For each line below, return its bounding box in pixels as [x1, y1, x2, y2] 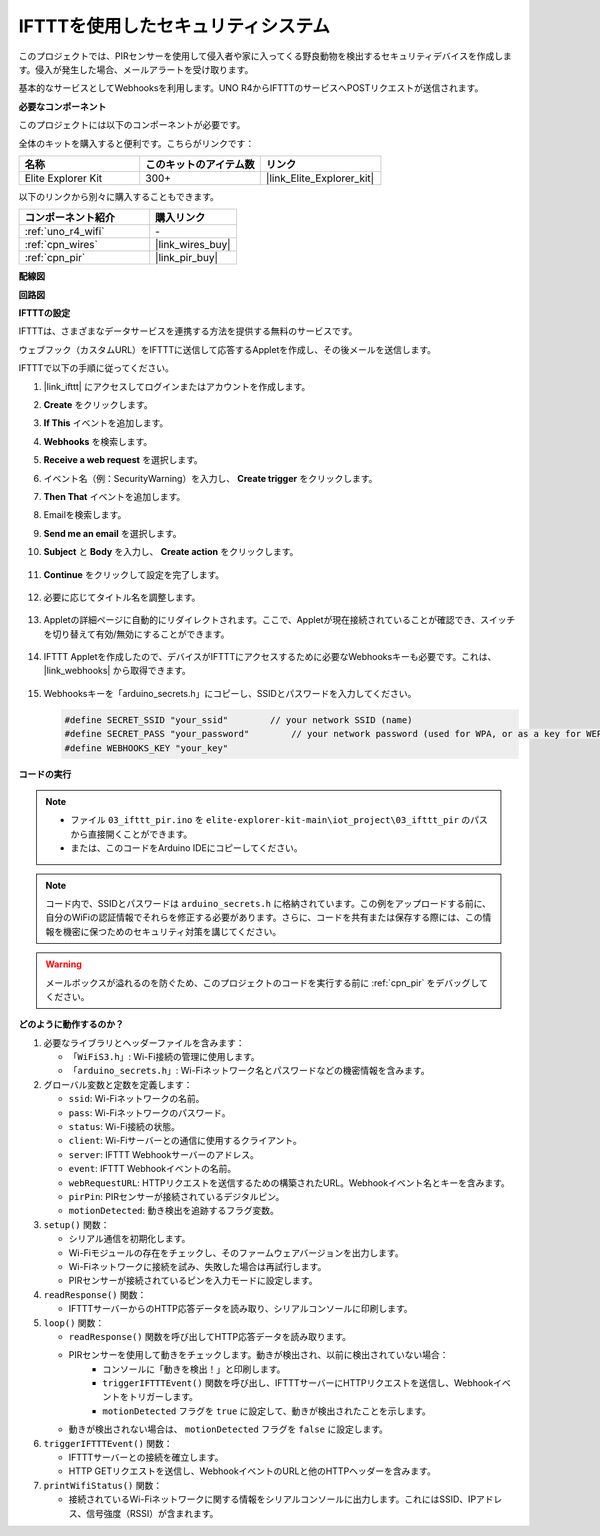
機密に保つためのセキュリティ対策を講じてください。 [62, 925, 282, 937]
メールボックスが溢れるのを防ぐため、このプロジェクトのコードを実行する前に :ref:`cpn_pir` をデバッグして [45, 976, 489, 989]
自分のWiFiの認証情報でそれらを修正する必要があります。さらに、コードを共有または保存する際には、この [45, 911, 484, 924]
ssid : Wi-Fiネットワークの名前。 [68, 1093, 205, 1105]
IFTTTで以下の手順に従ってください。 [18, 362, 175, 374]
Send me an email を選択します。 [43, 527, 182, 539]
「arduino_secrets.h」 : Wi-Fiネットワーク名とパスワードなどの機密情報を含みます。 [68, 1065, 430, 1077]
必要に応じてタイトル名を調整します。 [43, 591, 201, 603]
